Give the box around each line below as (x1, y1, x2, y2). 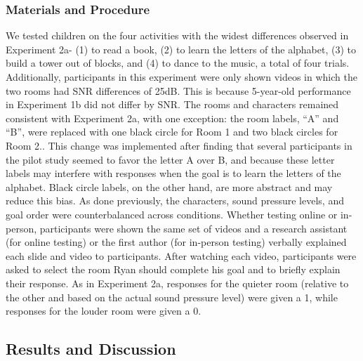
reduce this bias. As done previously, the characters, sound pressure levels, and (6, 193, 344, 208)
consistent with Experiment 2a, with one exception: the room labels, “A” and (6, 110, 339, 125)
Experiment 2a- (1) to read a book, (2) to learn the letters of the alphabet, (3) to (6, 41, 356, 56)
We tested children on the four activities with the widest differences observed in (6, 28, 349, 43)
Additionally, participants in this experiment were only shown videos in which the (6, 70, 357, 84)
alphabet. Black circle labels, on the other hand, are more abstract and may (6, 179, 333, 194)
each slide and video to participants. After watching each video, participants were (6, 248, 357, 263)
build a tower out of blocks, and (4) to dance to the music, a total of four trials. (6, 55, 350, 70)
